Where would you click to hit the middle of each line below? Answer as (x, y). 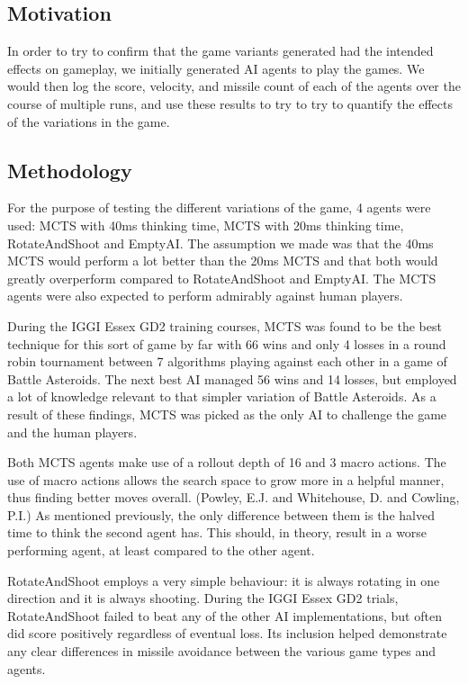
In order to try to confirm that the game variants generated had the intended (220, 51)
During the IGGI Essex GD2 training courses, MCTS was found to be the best (225, 325)
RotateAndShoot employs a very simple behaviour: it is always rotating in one (224, 580)
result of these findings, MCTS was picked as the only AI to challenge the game (227, 414)
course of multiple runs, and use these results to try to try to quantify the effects (230, 103)
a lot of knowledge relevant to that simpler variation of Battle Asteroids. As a (222, 396)
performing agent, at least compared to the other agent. (161, 550)
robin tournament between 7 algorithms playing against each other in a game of (227, 361)
